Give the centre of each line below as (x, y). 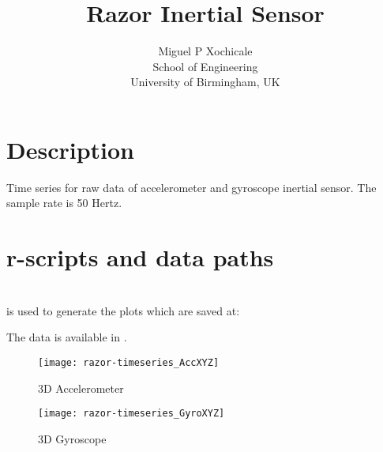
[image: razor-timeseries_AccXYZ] (129, 362)
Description (71, 149)
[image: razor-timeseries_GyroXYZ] (131, 414)
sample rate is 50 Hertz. (64, 203)
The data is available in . (67, 337)
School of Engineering (205, 66)
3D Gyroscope (72, 438)
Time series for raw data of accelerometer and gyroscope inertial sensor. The (191, 187)
